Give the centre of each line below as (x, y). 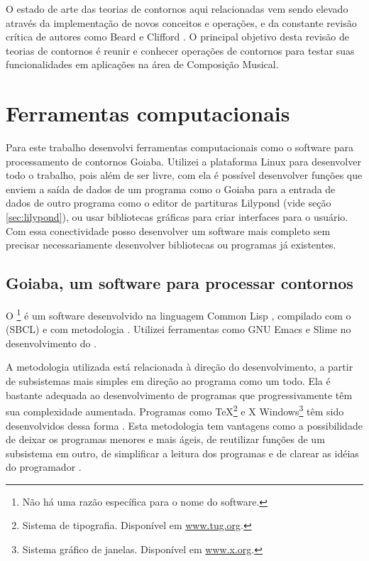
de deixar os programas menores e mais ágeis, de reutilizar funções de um (165, 439)
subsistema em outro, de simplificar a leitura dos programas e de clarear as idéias (182, 453)
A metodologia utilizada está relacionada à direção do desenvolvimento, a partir (180, 367)
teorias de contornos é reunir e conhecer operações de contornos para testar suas (180, 50)
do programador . (44, 467)
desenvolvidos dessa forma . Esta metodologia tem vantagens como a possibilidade (184, 425)
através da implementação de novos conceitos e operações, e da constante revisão (181, 22)
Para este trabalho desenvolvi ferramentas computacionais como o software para (180, 147)
